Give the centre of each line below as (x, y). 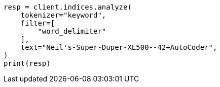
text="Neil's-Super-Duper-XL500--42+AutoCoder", (119, 47)
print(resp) (27, 63)
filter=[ (38, 23)
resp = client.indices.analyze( (68, 7)
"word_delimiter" (72, 31)
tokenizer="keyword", (63, 15)
